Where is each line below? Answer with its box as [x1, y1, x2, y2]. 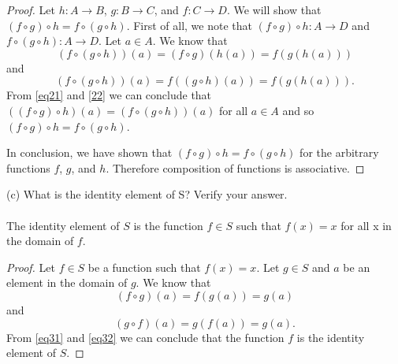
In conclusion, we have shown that [6, 144, 173, 161]
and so [282, 102, 314, 118]
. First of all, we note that [126, 17, 252, 33]
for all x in [340, 217, 392, 233]
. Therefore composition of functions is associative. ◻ [106, 159, 365, 176]
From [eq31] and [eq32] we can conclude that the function [6, 329, 285, 345]
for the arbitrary [299, 144, 379, 161]
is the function [133, 217, 203, 233]
